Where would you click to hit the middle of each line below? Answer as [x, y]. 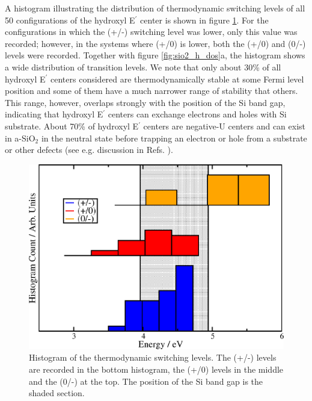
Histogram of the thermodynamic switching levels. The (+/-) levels [153, 357]
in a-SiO [20, 138]
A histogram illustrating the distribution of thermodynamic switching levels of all [155, 8]
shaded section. [57, 393]
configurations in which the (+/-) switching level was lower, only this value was [151, 32]
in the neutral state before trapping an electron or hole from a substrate [174, 138]
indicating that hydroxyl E [54, 114]
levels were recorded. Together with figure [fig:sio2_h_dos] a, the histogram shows [155, 55]
